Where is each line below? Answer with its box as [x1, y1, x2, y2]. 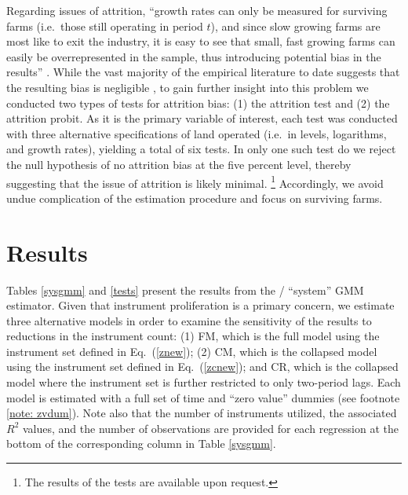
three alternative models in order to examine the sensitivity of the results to [6, 312, 372, 328]
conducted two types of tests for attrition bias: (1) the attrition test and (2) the [6, 94, 390, 111]
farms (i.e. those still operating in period [6, 17, 203, 34]
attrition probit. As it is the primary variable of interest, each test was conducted [6, 110, 398, 126]
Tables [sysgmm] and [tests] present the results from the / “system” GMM [6, 281, 364, 298]
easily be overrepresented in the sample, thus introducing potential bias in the [6, 48, 381, 64]
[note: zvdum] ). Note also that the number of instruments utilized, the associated [6, 405, 397, 421]
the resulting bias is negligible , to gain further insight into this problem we [6, 79, 369, 95]
